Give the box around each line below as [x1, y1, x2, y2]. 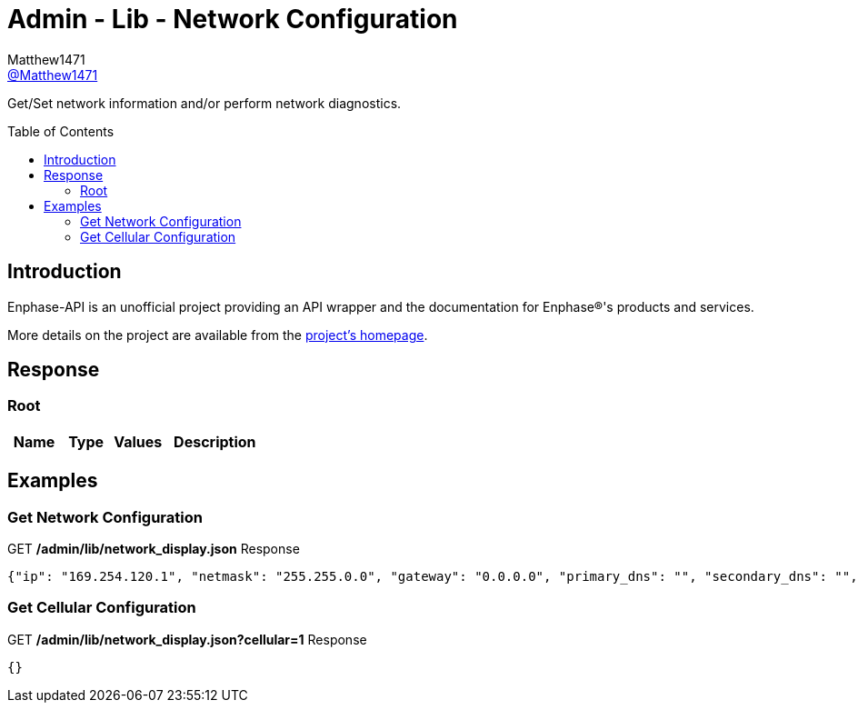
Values [114, 432, 163, 451]
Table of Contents [7, 123, 115, 139]
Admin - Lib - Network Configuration [7, 4, 458, 35]
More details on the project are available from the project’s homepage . [7, 326, 428, 343]
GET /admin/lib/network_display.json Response [7, 541, 300, 557]
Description [174, 432, 256, 451]
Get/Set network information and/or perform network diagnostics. [7, 95, 402, 111]
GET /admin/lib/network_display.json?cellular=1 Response [7, 631, 367, 647]
